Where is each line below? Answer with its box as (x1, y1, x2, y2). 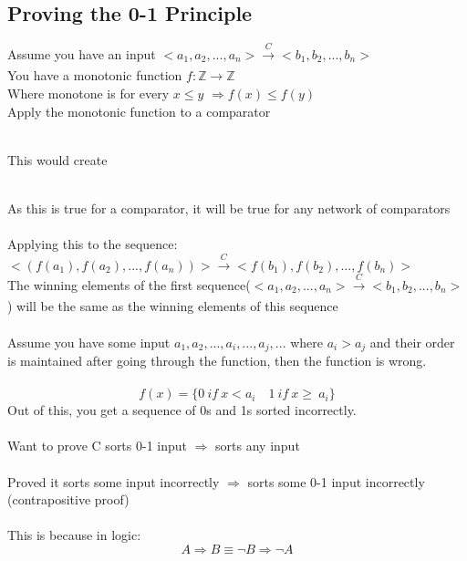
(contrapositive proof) (7, 490, 130, 509)
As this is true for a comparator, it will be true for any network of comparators (7, 198, 451, 217)
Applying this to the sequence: (7, 234, 178, 254)
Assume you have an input (7, 45, 156, 63)
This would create (7, 150, 108, 169)
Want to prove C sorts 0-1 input (7, 436, 188, 455)
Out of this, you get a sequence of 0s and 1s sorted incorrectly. (7, 400, 357, 420)
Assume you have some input (7, 332, 171, 351)
